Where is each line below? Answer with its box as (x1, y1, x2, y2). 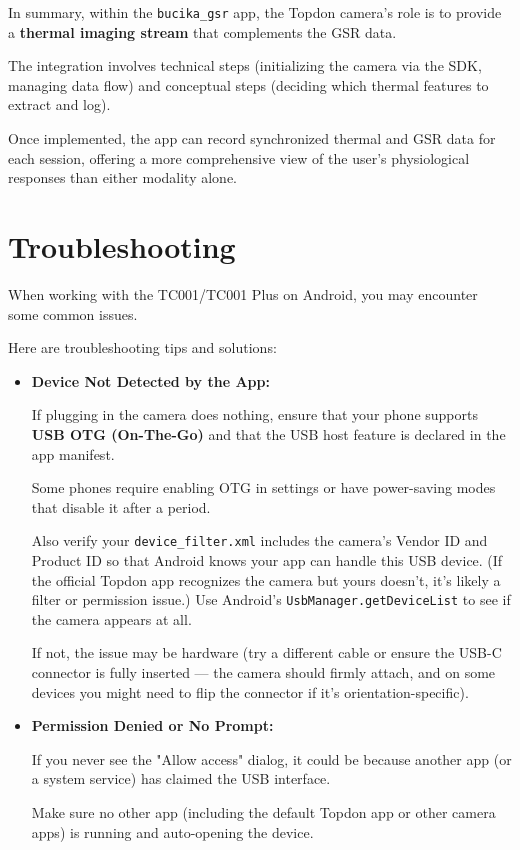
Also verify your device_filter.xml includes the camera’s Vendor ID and (31, 530, 488, 551)
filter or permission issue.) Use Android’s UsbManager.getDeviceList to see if (31, 589, 511, 610)
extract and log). (8, 94, 111, 115)
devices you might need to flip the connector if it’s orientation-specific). (31, 681, 469, 702)
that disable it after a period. (31, 496, 211, 517)
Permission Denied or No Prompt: (31, 715, 274, 736)
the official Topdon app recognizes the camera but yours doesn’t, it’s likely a (31, 569, 501, 590)
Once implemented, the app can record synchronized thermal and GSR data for (8, 128, 496, 149)
